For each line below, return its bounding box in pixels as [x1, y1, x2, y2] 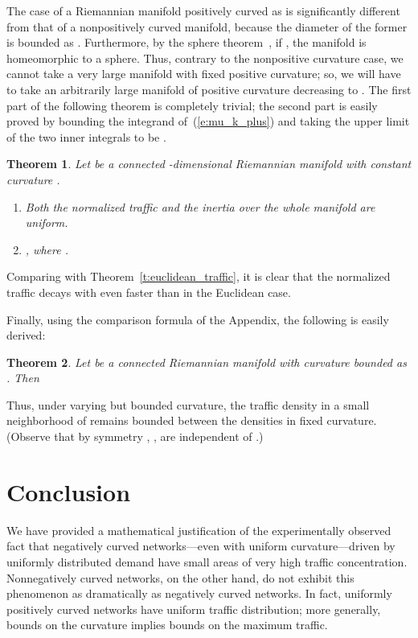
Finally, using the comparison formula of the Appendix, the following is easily [6, 311, 389, 327]
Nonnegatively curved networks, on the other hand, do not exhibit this [6, 569, 354, 586]
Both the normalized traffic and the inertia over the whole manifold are [25, 198, 375, 215]
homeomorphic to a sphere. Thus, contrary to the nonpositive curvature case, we [6, 49, 404, 66]
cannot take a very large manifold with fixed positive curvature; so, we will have [6, 65, 401, 82]
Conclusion [6, 475, 131, 508]
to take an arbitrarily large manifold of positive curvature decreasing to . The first [6, 80, 412, 97]
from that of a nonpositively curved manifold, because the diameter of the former [6, 18, 408, 35]
